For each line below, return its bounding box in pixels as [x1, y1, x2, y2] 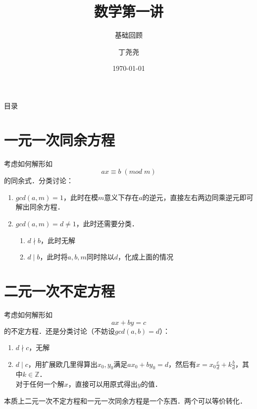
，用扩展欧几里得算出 [28, 358, 98, 369]
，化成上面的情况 [118, 252, 174, 262]
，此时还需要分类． [76, 218, 139, 228]
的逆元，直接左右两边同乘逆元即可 [142, 192, 254, 202]
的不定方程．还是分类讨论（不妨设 [4, 325, 115, 336]
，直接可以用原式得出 [68, 379, 138, 389]
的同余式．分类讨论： [4, 175, 73, 186]
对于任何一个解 [15, 379, 64, 389]
